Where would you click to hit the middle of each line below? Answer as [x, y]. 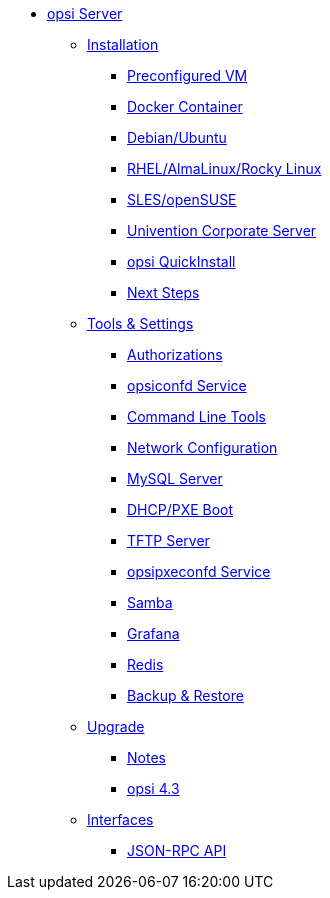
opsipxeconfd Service [199, 571]
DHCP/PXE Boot [180, 509]
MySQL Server [175, 478]
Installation [123, 44]
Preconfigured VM [187, 75]
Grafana [153, 633]
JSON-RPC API [177, 850]
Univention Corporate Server [222, 230]
